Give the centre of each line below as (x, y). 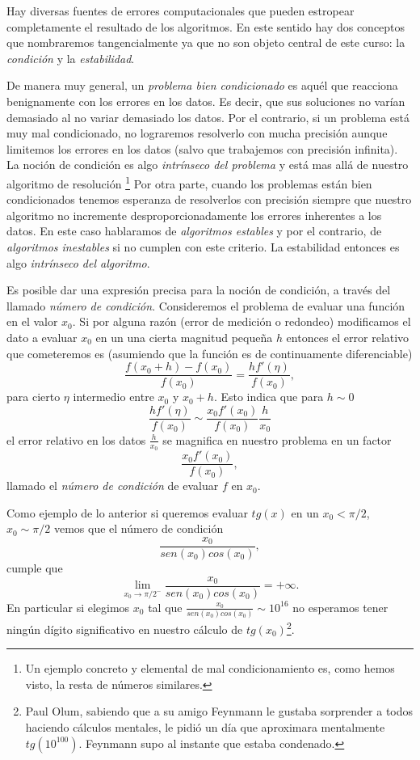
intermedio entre (113, 397)
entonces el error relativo (348, 337)
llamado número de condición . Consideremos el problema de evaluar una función (206, 305)
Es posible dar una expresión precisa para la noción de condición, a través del (199, 290)
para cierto (34, 397)
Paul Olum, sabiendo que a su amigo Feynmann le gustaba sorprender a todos (219, 711)
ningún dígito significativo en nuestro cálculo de (125, 629)
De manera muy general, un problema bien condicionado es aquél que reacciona (202, 85)
